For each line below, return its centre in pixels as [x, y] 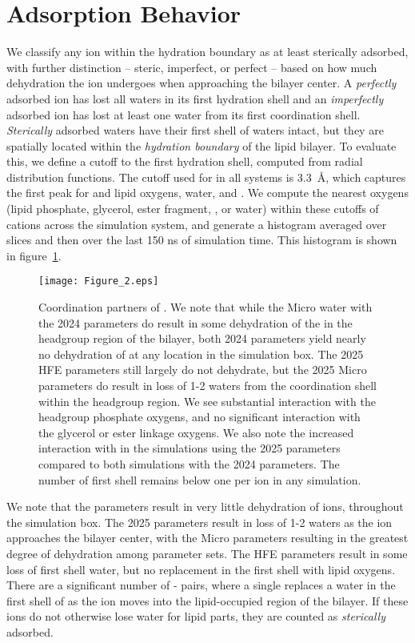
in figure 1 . [34, 255]
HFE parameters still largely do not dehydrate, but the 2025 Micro [203, 370]
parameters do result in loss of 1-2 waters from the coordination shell [208, 386]
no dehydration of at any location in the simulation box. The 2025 [201, 354]
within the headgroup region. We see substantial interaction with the [207, 401]
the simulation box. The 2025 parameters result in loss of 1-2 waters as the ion [200, 522]
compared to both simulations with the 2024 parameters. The [189, 464]
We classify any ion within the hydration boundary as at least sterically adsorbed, [207, 52]
